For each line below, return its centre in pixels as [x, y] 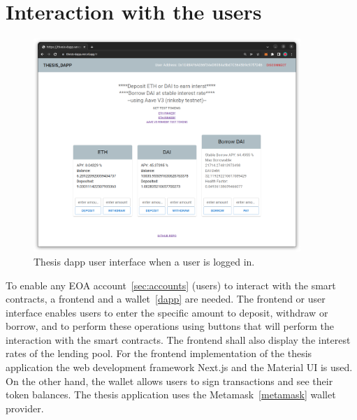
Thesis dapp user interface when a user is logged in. [144, 261]
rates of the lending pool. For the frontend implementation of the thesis [159, 353]
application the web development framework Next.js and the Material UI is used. [179, 367]
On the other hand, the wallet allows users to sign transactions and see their [169, 381]
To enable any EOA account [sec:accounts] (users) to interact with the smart [171, 285]
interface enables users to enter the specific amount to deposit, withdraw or [167, 312]
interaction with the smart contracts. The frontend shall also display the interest [178, 339]
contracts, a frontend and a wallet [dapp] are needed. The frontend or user [166, 299]
